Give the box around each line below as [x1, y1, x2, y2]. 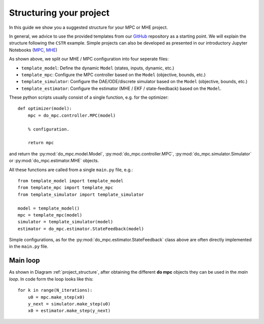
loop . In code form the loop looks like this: [9, 276, 94, 282]
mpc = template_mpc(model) [18, 212, 83, 217]
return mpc [27, 140, 54, 146]
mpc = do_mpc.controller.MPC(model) [27, 112, 116, 118]
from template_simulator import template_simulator [18, 192, 144, 197]
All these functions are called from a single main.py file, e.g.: [9, 167, 133, 173]
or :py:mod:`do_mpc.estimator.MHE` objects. [9, 158, 99, 164]
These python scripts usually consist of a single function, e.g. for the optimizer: [9, 94, 169, 100]
